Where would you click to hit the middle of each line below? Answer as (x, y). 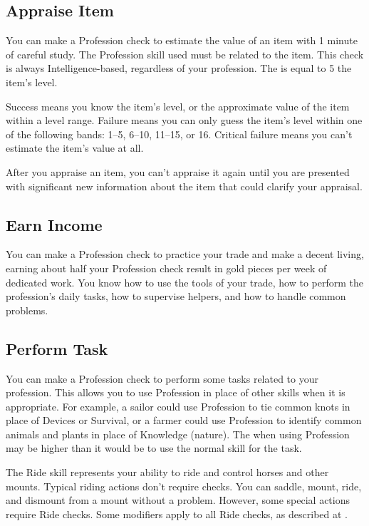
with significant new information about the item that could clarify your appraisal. (184, 186)
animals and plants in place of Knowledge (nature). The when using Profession (178, 434)
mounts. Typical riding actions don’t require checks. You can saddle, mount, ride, (184, 486)
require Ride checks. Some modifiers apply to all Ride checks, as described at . (177, 514)
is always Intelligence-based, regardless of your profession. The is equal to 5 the (179, 68)
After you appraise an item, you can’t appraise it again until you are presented (178, 171)
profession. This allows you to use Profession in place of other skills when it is (176, 392)
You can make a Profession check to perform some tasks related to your (162, 378)
